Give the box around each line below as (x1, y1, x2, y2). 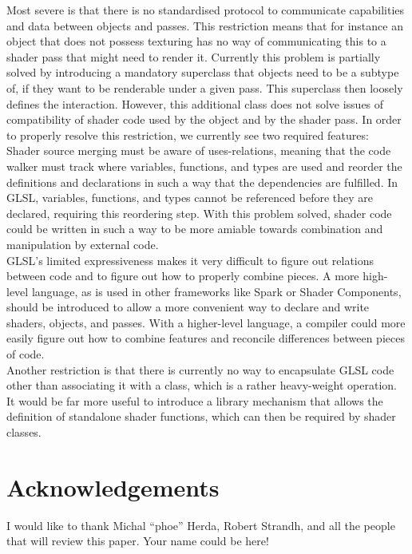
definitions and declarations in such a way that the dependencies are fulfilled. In (6, 173, 398, 190)
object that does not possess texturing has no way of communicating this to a (6, 33, 386, 49)
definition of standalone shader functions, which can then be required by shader (6, 408, 396, 425)
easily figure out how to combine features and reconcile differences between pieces (6, 330, 405, 346)
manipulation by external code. (6, 235, 159, 252)
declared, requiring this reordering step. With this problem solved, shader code (6, 204, 392, 221)
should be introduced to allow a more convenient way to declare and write (6, 299, 370, 315)
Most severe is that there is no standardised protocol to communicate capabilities (6, 2, 405, 18)
